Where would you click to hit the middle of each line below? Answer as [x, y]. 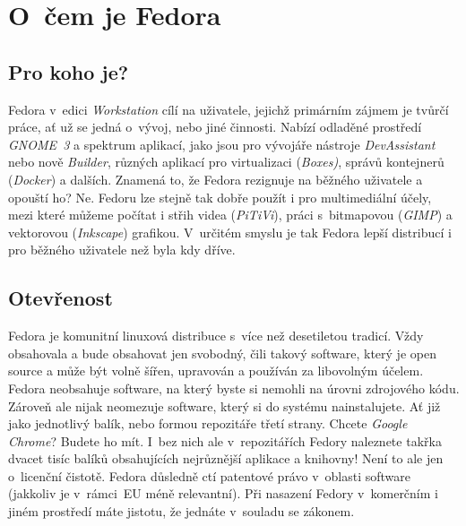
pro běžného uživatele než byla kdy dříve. [122, 250]
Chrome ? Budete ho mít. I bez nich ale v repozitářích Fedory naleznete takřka [225, 440]
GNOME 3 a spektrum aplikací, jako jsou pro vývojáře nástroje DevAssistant [222, 144]
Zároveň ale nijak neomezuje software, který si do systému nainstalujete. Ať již [224, 405]
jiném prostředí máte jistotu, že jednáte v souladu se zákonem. [181, 511]
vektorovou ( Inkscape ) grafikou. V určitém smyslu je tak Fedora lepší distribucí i [230, 232]
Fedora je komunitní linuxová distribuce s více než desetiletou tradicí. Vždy [216, 336]
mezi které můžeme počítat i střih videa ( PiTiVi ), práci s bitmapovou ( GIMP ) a [230, 215]
